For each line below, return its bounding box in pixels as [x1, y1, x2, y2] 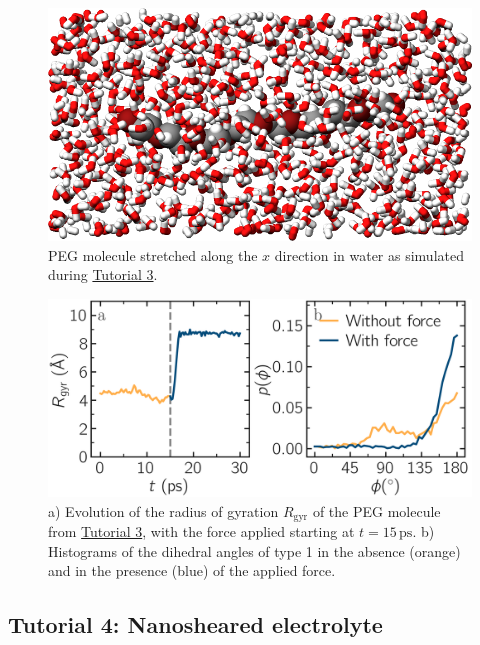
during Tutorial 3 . [48, 264, 158, 285]
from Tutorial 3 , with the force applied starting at [48, 521, 355, 542]
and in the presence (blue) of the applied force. [48, 560, 336, 581]
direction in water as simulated [274, 244, 464, 265]
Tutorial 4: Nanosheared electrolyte [8, 609, 383, 640]
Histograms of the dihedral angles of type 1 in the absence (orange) [48, 540, 461, 561]
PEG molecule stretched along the [48, 244, 258, 265]
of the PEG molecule [312, 500, 441, 521]
